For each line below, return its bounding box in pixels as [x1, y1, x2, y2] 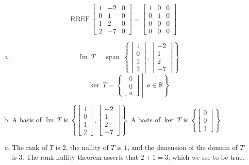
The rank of [12, 142, 48, 152]
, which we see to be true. [168, 151, 245, 162]
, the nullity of [66, 142, 109, 152]
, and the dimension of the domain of [127, 142, 238, 152]
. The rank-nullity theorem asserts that [22, 151, 138, 162]
